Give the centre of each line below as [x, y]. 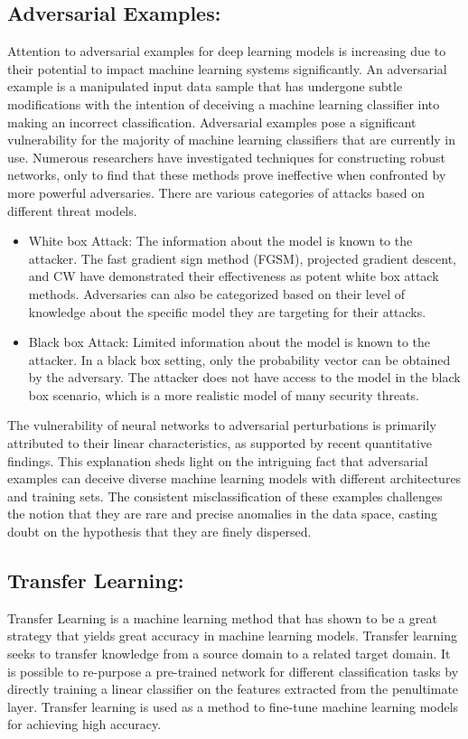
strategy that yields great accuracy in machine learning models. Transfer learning [232, 636]
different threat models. [72, 210]
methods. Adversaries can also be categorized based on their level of [217, 293]
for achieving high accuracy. [84, 724]
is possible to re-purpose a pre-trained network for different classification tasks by [233, 671]
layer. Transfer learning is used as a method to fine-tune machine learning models [233, 706]
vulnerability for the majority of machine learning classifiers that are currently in [232, 140]
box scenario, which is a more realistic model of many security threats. [224, 394]
